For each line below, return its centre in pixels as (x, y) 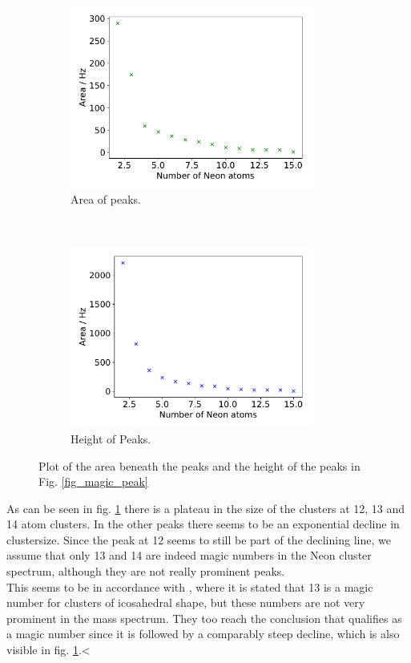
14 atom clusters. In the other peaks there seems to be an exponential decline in (203, 524)
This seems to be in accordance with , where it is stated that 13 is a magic (190, 586)
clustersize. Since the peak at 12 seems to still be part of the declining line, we (199, 539)
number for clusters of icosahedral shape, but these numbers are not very (186, 602)
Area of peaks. (106, 199)
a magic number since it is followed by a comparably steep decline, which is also (203, 634)
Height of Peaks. (111, 438)
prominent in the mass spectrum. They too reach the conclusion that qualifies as (204, 618)
